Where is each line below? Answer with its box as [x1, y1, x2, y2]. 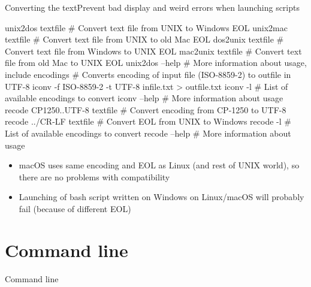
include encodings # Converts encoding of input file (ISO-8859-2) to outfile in [5, 68, 291, 80]
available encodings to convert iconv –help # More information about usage [5, 92, 283, 104]
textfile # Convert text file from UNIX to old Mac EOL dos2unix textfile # [5, 33, 284, 46]
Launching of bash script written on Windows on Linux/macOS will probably [19, 191, 304, 203]
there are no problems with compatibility [19, 170, 170, 183]
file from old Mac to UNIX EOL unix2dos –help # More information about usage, [5, 56, 307, 69]
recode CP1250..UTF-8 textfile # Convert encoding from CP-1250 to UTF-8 [5, 103, 286, 116]
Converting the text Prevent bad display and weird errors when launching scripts [5, 1, 300, 13]
